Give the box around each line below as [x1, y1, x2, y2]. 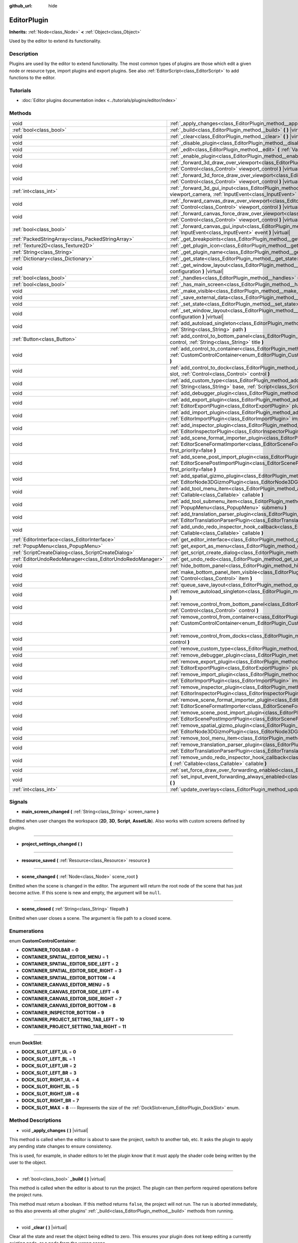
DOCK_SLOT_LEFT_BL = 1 [21, 1056, 75, 1062]
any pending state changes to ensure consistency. [9, 1144, 113, 1150]
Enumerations [9, 927, 44, 934]
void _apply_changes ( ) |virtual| [21, 1127, 88, 1133]
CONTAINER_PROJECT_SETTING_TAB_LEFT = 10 [21, 1017, 125, 1023]
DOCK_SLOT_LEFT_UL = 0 [21, 1049, 76, 1055]
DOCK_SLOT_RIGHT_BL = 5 [21, 1084, 79, 1090]
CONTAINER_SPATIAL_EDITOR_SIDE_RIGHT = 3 [21, 968, 122, 974]
